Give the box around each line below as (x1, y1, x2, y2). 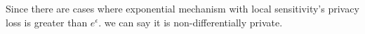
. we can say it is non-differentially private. (98, 15, 283, 29)
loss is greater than (6, 15, 88, 29)
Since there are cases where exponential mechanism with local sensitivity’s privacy (6, 1, 359, 15)
